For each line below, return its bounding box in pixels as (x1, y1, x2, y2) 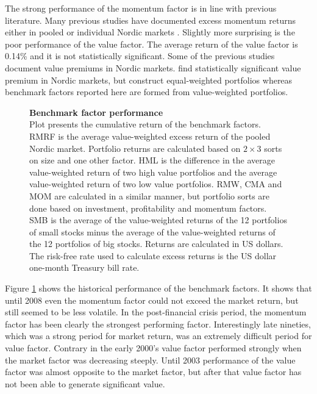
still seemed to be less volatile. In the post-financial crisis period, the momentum (5, 306, 307, 318)
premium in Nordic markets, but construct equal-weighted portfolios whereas (5, 73, 293, 86)
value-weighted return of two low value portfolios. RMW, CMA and (29, 177, 282, 190)
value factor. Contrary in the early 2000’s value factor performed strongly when (5, 342, 302, 354)
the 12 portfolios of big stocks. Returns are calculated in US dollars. (29, 237, 283, 250)
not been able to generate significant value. (5, 377, 165, 390)
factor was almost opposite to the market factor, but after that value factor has (5, 365, 302, 378)
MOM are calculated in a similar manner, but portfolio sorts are (29, 189, 270, 202)
